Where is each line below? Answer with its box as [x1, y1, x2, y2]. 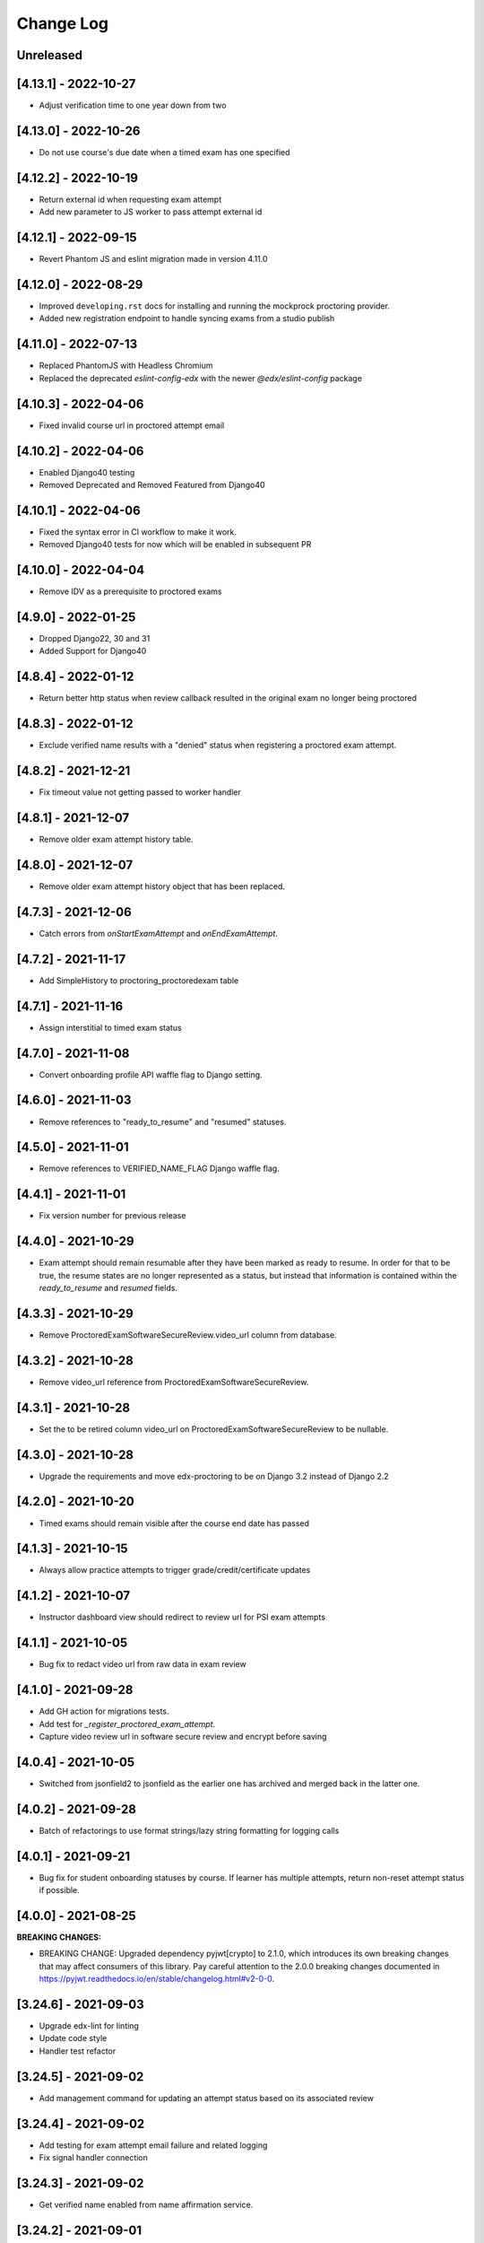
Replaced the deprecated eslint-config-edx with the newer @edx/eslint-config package [39, 372, 363, 383]
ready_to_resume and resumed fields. [39, 1283, 178, 1294]
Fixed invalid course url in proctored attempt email [39, 420, 225, 431]
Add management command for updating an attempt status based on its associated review [39, 2092, 374, 2103]
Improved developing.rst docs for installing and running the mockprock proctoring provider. [39, 301, 390, 311]
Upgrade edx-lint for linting [39, 2020, 139, 2031]
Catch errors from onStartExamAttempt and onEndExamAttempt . [39, 928, 278, 938]
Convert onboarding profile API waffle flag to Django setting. [39, 1069, 264, 1080]
